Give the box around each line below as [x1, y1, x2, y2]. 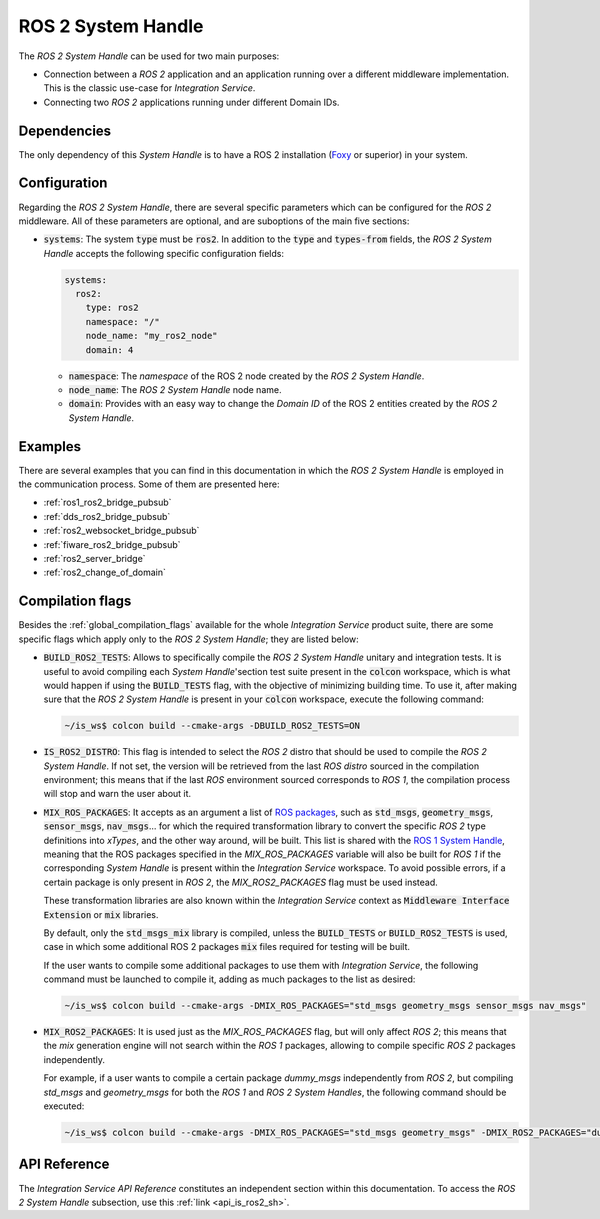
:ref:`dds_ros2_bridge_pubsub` [43, 510, 171, 522]
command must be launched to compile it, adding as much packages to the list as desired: [43, 973, 416, 985]
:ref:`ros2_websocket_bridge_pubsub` [43, 525, 200, 537]
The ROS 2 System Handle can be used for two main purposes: [18, 50, 280, 62]
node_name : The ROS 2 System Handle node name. [68, 384, 282, 396]
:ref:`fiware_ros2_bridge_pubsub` [43, 538, 181, 550]
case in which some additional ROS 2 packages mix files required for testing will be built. [43, 941, 410, 953]
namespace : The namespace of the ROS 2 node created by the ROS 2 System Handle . [68, 370, 425, 382]
